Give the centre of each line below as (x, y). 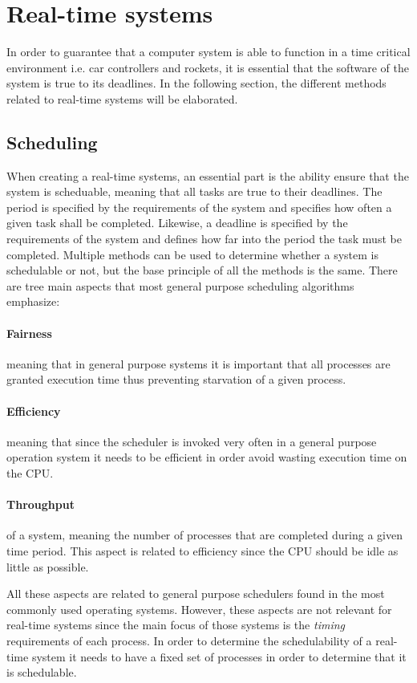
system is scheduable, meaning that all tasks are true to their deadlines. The (194, 191)
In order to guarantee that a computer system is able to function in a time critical (208, 52)
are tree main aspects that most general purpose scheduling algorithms (180, 285)
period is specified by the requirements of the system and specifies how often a (199, 207)
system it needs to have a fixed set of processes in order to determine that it (219, 656)
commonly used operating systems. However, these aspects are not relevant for (199, 609)
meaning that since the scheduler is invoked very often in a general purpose (192, 441)
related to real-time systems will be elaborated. (122, 98)
